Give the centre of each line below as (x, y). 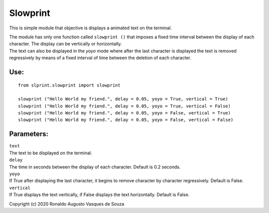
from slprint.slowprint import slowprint (69, 85)
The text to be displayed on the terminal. (51, 153)
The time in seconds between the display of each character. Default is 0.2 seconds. (95, 167)
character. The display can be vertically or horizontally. (66, 44)
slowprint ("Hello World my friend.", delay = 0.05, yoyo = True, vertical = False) (125, 106)
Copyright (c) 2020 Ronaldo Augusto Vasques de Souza (67, 204)
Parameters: (29, 134)
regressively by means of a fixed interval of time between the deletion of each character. (100, 58)
